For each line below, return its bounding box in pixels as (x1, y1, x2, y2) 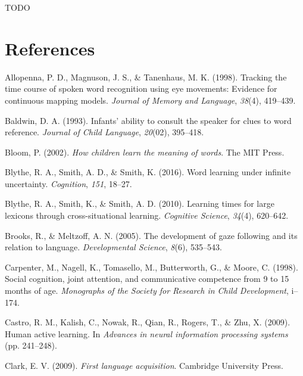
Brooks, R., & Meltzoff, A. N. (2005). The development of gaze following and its (5, 229, 298, 241)
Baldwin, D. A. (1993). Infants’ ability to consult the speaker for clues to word (5, 114, 292, 126)
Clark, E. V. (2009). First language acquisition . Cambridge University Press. (5, 359, 283, 371)
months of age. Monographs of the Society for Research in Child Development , (5, 284, 289, 297)
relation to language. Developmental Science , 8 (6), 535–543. (5, 241, 222, 253)
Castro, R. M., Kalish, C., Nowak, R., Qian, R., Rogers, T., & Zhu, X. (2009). (5, 316, 290, 328)
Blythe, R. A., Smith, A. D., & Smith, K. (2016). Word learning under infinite (5, 166, 291, 178)
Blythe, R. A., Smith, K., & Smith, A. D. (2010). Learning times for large (5, 197, 274, 210)
